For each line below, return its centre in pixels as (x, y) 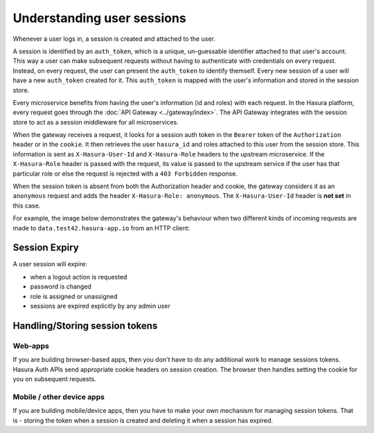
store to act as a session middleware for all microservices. (96, 122)
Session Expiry (46, 248)
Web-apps (31, 346)
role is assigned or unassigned (74, 296)
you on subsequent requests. (54, 379)
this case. (27, 205)
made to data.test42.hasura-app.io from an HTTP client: (101, 228)
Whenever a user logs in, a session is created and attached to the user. (114, 39)
